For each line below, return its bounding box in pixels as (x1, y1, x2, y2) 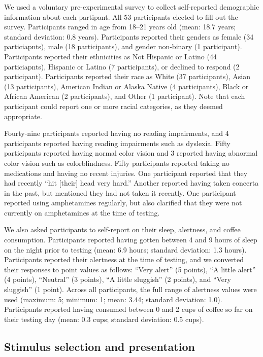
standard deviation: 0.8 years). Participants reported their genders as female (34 (4, 31, 254, 42)
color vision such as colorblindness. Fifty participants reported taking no (4, 157, 229, 168)
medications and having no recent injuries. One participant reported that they (4, 167, 248, 178)
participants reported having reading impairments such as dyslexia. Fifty (4, 137, 231, 148)
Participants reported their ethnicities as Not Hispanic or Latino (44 (4, 51, 217, 61)
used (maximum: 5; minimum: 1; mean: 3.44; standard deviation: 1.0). (4, 294, 222, 304)
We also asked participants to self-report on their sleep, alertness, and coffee (4, 224, 241, 235)
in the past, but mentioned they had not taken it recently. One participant (4, 187, 236, 198)
